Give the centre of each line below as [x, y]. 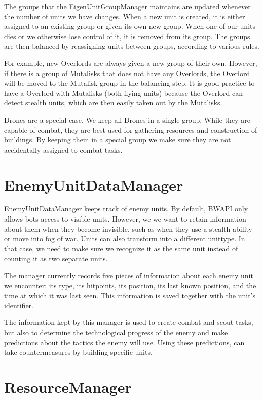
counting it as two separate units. [56, 258]
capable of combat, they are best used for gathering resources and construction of [131, 130]
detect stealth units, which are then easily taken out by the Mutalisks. [113, 103]
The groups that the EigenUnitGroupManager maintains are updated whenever [127, 6]
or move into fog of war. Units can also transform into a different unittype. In [125, 239]
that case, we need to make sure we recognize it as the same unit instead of [121, 248]
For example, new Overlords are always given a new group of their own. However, [131, 63]
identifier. [19, 305]
